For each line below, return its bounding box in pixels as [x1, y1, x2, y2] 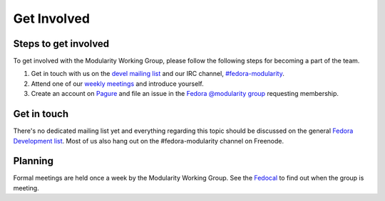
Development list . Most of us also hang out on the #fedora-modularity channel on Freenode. [13, 136, 284, 145]
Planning [13, 155, 53, 167]
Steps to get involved [13, 38, 110, 50]
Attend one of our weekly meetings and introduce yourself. [31, 79, 204, 88]
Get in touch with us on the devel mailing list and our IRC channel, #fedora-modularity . [31, 70, 284, 78]
